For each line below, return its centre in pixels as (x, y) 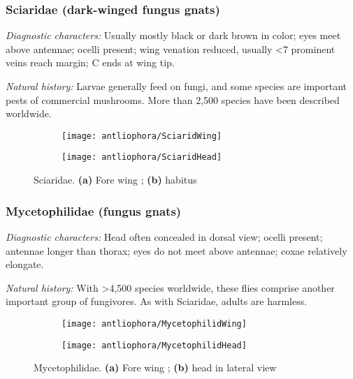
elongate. (25, 264)
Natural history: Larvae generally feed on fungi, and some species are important (176, 86)
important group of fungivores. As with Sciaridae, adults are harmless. (157, 301)
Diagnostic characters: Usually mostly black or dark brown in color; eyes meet (173, 35)
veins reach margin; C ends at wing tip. (90, 62)
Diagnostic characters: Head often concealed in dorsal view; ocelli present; (164, 236)
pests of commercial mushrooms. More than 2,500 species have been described (173, 99)
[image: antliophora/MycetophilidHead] (154, 345)
